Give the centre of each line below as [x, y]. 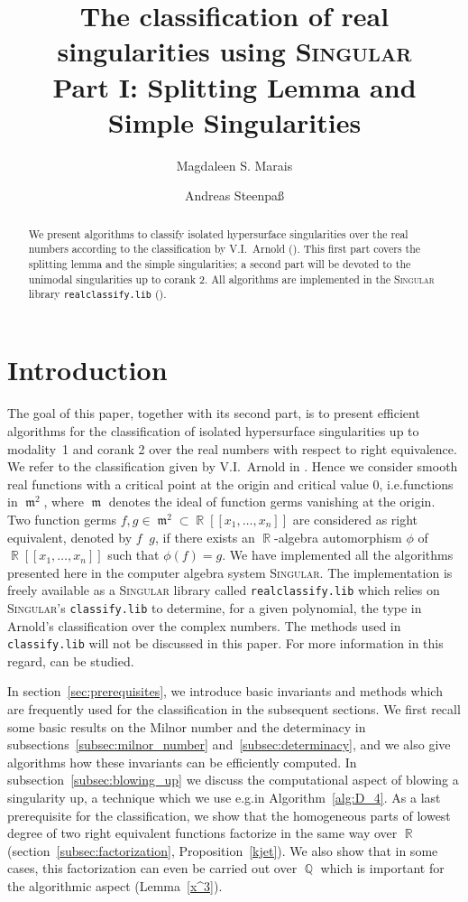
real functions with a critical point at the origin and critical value [188, 484]
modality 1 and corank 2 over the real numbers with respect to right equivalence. [232, 448]
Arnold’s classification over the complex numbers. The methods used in [204, 625]
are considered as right [355, 519]
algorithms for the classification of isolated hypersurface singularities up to [213, 430]
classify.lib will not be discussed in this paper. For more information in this [225, 643]
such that [133, 555]
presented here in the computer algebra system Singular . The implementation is [230, 572]
